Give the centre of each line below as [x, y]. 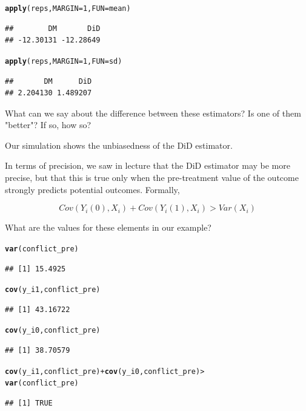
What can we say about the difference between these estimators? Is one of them [153, 113]
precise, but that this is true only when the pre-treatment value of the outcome [152, 178]
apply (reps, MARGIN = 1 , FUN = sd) [64, 61]
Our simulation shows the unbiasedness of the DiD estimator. [119, 145]
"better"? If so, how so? [48, 125]
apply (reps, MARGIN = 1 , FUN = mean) [68, 8]
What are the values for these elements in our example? [108, 227]
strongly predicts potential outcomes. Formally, [92, 189]
